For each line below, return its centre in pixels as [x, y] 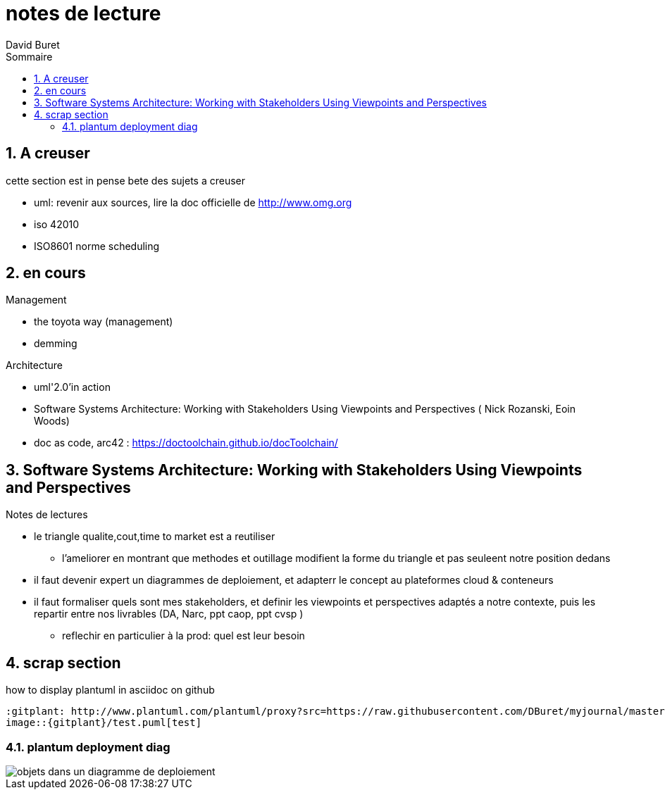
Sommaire [29, 56]
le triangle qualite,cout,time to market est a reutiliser [155, 537]
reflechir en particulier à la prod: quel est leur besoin [184, 636]
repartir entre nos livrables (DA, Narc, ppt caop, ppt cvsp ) [169, 614]
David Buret [33, 44]
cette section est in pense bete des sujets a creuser [125, 180]
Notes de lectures [47, 515]
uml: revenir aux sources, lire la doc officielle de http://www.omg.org [193, 202]
